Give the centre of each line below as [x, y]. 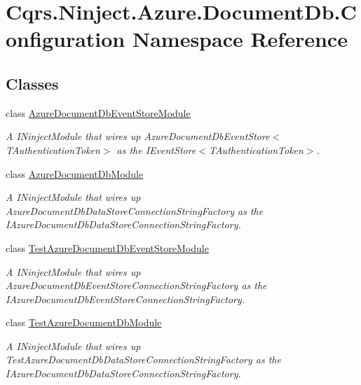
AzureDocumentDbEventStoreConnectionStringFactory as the [136, 285]
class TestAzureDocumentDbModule [84, 322]
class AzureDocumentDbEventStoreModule [98, 112]
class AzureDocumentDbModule [75, 173]
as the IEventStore [156, 149]
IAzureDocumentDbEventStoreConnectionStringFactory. [125, 299]
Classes [32, 83]
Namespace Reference [240, 39]
